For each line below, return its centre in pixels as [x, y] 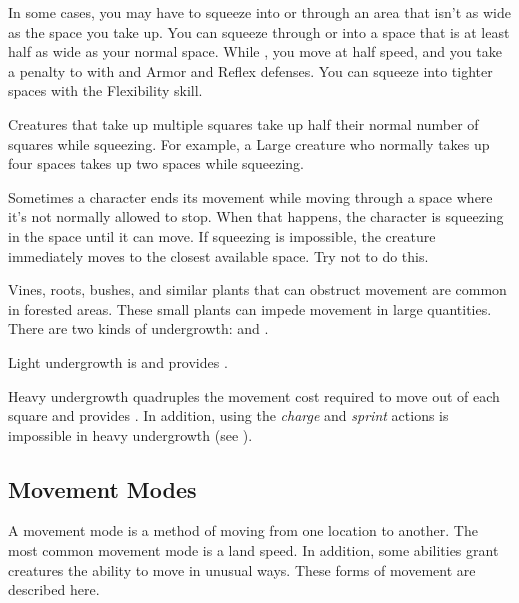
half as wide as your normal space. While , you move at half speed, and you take [255, 51]
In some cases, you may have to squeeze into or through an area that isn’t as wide [259, 12]
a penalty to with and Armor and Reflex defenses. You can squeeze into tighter [250, 70]
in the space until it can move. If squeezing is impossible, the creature [222, 235]
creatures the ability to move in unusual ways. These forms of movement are [242, 569]
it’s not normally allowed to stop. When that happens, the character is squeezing [256, 216]
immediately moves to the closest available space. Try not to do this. [218, 255]
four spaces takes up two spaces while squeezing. [156, 163]
